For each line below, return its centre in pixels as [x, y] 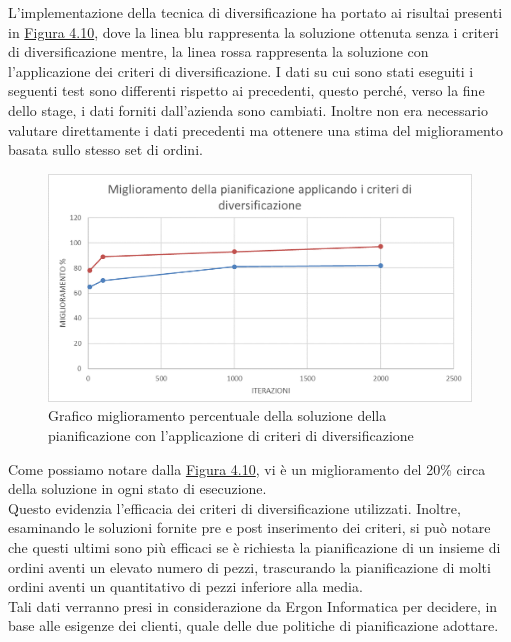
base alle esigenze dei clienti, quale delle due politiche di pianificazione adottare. [253, 625]
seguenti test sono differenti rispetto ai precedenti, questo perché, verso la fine [246, 90]
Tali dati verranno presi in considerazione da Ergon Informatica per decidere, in [253, 605]
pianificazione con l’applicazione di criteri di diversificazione [231, 435]
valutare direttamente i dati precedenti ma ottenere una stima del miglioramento [255, 129]
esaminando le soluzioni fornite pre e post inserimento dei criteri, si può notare [249, 527]
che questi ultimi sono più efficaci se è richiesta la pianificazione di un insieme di [254, 547]
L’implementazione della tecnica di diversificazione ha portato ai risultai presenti [255, 12]
